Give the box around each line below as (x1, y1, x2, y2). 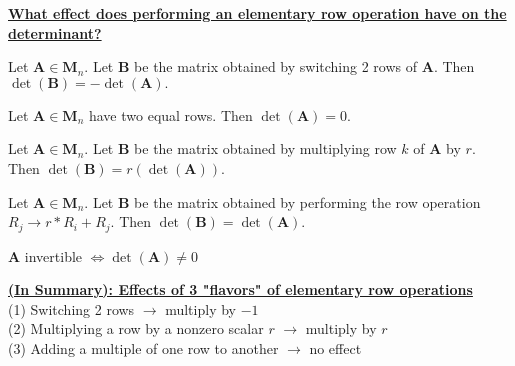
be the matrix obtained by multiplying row (134, 138, 397, 159)
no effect (309, 337, 362, 358)
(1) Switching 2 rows (8, 298, 135, 319)
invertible (24, 245, 83, 266)
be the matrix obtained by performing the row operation (134, 191, 481, 212)
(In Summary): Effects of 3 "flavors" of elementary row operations (8, 279, 473, 300)
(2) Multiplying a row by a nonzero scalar (8, 318, 264, 339)
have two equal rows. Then (88, 104, 253, 125)
